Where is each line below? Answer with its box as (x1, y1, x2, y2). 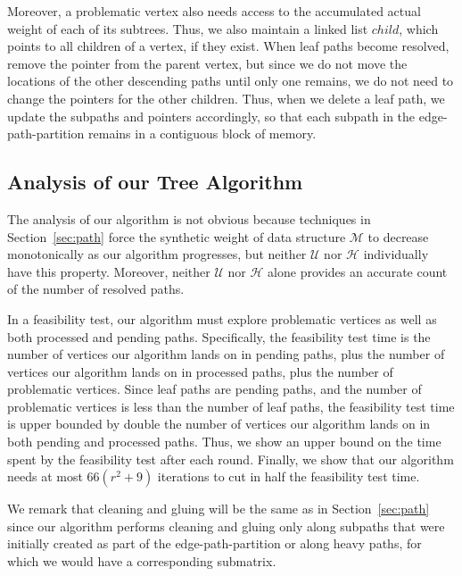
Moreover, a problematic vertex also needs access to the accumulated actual (7, 2, 421, 20)
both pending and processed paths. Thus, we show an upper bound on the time (7, 432, 441, 451)
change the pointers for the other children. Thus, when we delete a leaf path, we (7, 88, 445, 107)
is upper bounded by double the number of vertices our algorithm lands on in (7, 414, 431, 433)
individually (363, 245, 429, 263)
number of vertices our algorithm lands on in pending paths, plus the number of (7, 345, 445, 363)
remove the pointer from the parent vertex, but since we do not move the (7, 54, 408, 72)
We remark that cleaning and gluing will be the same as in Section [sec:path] (7, 499, 430, 518)
